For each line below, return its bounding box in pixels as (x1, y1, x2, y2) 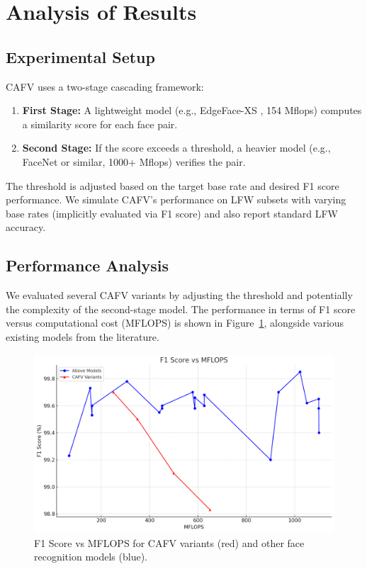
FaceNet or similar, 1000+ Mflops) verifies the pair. (22, 154, 246, 169)
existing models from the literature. (6, 329, 159, 344)
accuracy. (6, 220, 46, 235)
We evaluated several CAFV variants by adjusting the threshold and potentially (6, 288, 353, 303)
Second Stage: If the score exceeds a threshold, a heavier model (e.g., (22, 140, 331, 155)
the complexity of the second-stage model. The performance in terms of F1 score (6, 301, 356, 316)
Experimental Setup (6, 45, 155, 67)
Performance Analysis (6, 254, 169, 276)
